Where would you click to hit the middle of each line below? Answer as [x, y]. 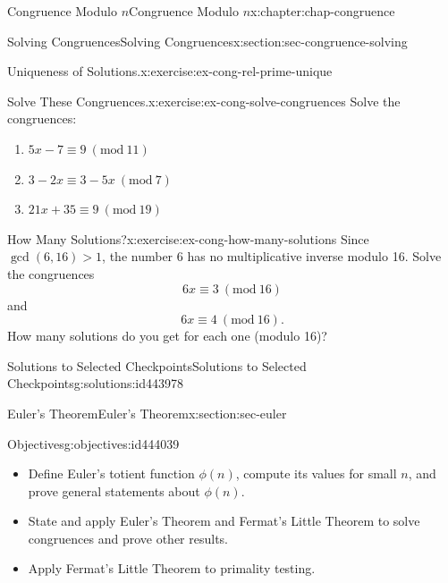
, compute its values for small [316, 473]
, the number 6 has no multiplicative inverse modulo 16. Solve [272, 256]
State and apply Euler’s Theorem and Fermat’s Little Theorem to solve [224, 521]
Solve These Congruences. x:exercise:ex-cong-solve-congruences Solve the [204, 101]
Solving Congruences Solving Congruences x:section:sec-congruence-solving [207, 41]
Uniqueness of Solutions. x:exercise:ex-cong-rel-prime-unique [170, 71]
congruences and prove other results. [128, 538]
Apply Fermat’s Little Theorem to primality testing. [172, 568]
